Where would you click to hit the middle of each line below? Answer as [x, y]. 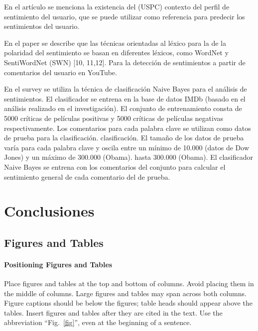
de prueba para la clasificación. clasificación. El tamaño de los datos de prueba [124, 138]
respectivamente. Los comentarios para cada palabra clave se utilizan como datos [128, 128]
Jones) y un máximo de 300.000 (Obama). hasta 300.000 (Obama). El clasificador [129, 157]
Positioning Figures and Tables [58, 264]
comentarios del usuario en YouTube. [61, 72]
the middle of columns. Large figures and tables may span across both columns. [125, 293]
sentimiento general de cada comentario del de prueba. [87, 176]
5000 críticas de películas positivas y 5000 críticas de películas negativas [114, 118]
